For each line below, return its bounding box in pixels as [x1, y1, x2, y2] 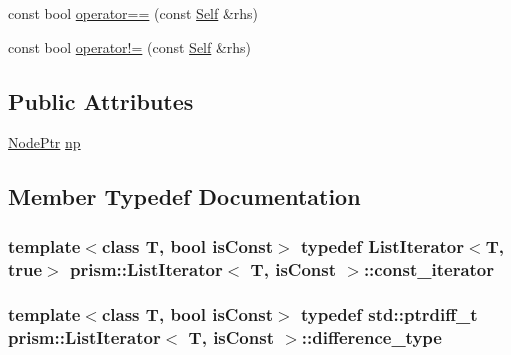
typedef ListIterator [300, 233, 465, 258]
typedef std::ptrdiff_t [300, 302, 478, 327]
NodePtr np [8, 132, 81, 153]
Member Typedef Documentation [8, 181, 361, 212]
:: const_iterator [363, 256, 495, 281]
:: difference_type [301, 325, 442, 350]
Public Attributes [8, 85, 194, 116]
